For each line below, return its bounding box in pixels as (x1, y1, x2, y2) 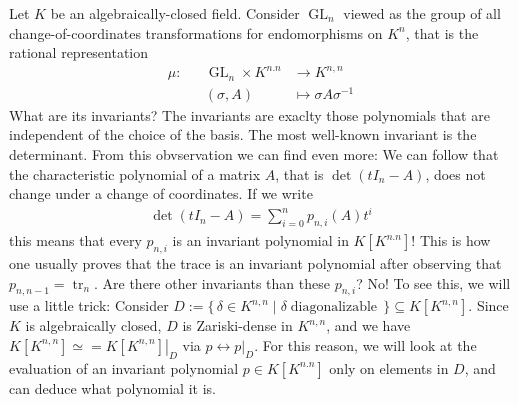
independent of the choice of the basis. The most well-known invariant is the (9, 124, 477, 145)
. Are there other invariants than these (93, 272, 330, 293)
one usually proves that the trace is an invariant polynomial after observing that (9, 252, 502, 273)
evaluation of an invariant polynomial (9, 357, 239, 378)
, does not (425, 163, 486, 184)
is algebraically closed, (25, 315, 162, 336)
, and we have (326, 315, 411, 336)
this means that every (9, 230, 142, 251)
